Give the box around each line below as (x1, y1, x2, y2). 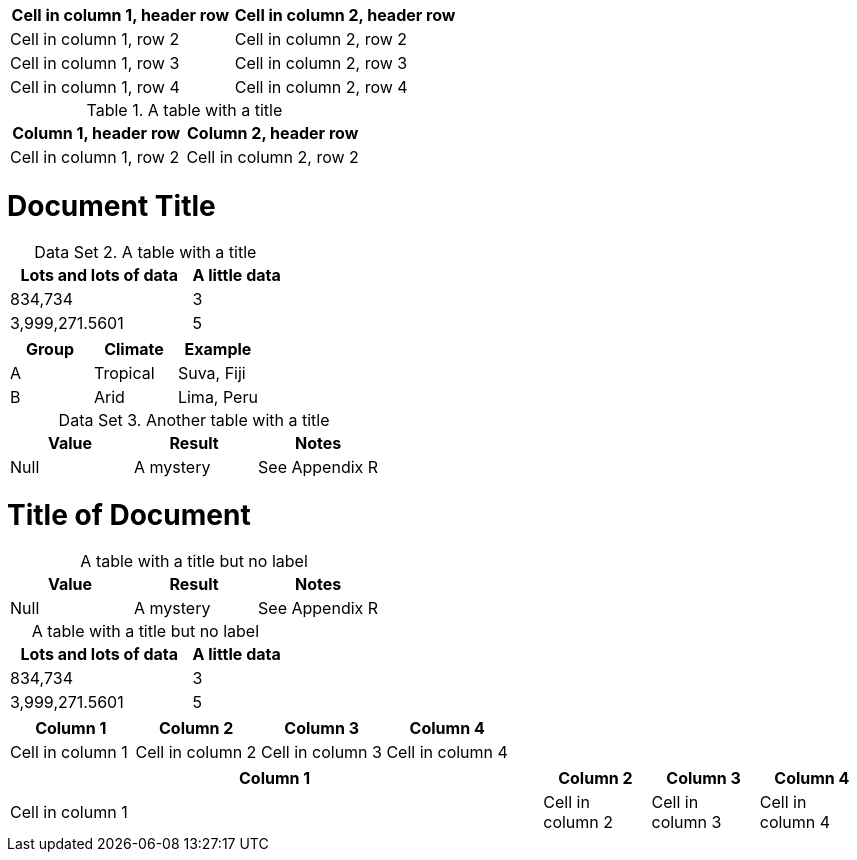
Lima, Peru (177, 386, 258, 407)
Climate (104, 338, 164, 359)
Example (184, 338, 252, 359)
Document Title (7, 188, 216, 223)
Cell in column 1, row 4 (10, 77, 180, 97)
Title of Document (7, 498, 251, 533)
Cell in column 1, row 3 (10, 53, 180, 73)
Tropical (93, 362, 155, 383)
